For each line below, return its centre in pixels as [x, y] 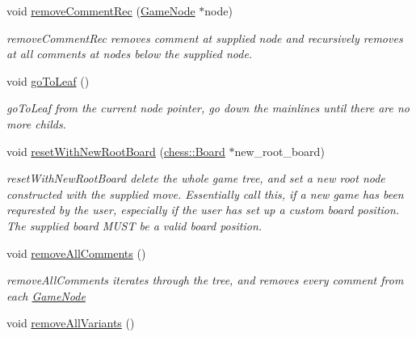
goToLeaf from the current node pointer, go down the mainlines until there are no [208, 108]
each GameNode [46, 295]
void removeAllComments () [76, 253]
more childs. [36, 123]
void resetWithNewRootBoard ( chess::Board [116, 151]
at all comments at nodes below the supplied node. [130, 54]
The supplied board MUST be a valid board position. [134, 225]
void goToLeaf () [48, 80]
